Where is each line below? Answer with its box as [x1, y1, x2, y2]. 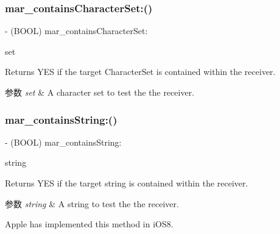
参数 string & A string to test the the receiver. [5, 197, 179, 210]
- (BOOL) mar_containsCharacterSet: [5, 24, 148, 37]
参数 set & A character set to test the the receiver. [5, 86, 195, 98]
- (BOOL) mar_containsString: [5, 135, 122, 148]
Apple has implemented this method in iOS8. [5, 218, 173, 230]
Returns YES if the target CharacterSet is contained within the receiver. [5, 65, 276, 78]
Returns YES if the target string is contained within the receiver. [5, 177, 248, 189]
